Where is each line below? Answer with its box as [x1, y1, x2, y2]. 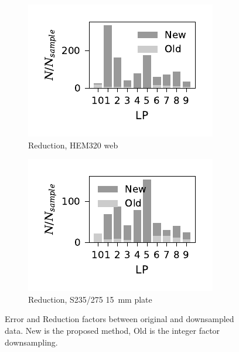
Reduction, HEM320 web [28, 138, 118, 151]
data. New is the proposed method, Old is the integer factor [5, 324, 220, 336]
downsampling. [5, 336, 58, 348]
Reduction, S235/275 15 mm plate [28, 293, 152, 305]
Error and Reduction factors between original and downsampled [5, 313, 234, 325]
